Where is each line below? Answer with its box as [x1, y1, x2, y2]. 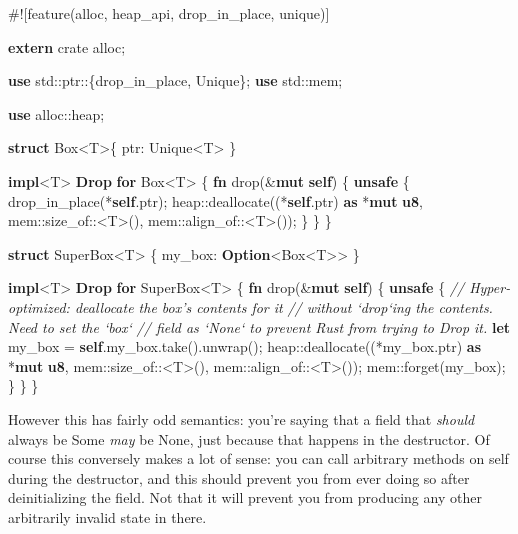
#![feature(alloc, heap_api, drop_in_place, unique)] [8, 3, 330, 23]
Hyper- [469, 277, 511, 298]
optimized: [8, 296, 70, 317]
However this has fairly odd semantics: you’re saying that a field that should [8, 408, 475, 429]
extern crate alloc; [8, 36, 126, 57]
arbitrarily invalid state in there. [8, 506, 207, 527]
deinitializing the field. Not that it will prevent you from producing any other [8, 487, 482, 508]
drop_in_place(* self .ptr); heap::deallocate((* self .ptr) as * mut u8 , [8, 190, 424, 211]
